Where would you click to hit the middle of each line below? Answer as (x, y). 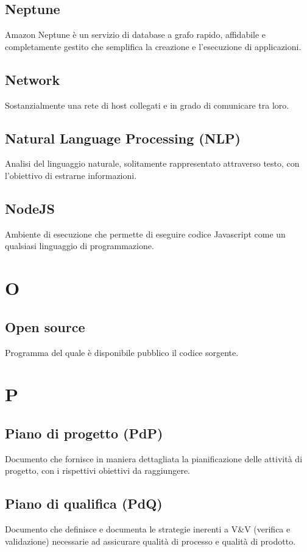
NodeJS (30, 208)
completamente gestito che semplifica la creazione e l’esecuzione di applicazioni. (153, 46)
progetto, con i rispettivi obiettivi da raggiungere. (97, 470)
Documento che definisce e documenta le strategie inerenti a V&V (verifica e (148, 529)
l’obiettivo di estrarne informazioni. (71, 175)
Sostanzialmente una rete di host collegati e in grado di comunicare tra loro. (147, 105)
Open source (45, 326)
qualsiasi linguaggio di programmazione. (79, 246)
